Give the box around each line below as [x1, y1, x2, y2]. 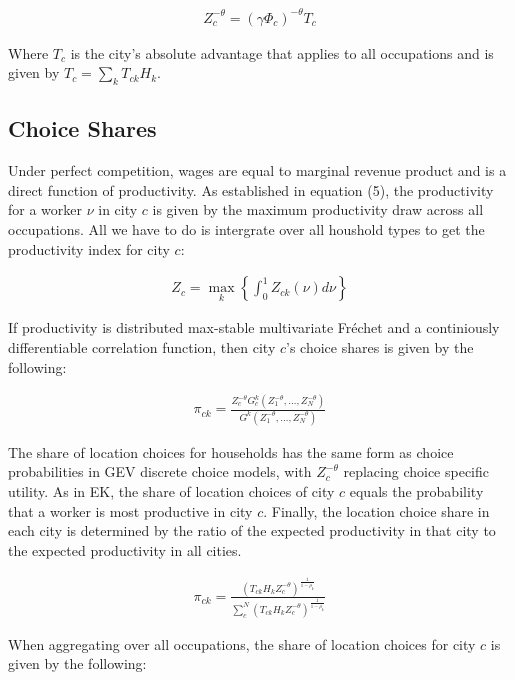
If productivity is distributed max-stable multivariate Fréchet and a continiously [8, 317, 500, 338]
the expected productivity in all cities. [8, 539, 242, 560]
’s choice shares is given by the [286, 336, 474, 357]
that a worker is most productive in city [8, 500, 253, 521]
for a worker [8, 199, 83, 220]
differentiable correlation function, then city [8, 336, 276, 357]
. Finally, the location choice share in [263, 500, 490, 521]
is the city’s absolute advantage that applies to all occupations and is [70, 42, 494, 63]
